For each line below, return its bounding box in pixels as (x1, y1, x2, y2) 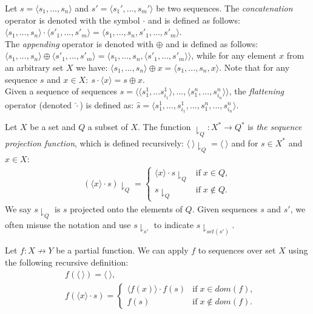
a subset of (87, 120, 128, 133)
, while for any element (191, 49, 277, 62)
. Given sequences (192, 202, 258, 215)
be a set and (30, 120, 76, 133)
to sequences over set (198, 244, 276, 257)
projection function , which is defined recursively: (5, 136, 184, 149)
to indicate (153, 218, 194, 231)
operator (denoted (5, 98, 72, 111)
